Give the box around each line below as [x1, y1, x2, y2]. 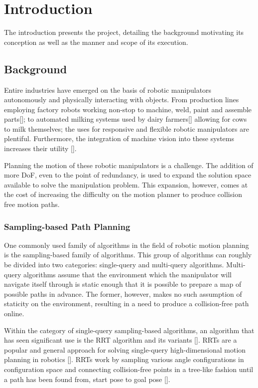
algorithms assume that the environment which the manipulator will [23, 269, 232, 279]
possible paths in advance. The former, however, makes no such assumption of [4, 288, 242, 299]
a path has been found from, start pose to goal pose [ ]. [4, 374, 170, 384]
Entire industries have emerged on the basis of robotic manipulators [4, 84, 212, 95]
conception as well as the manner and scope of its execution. [4, 36, 188, 47]
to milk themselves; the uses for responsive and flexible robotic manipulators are [4, 123, 249, 134]
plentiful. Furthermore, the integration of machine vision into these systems [4, 133, 234, 144]
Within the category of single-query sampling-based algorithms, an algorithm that [4, 325, 255, 335]
